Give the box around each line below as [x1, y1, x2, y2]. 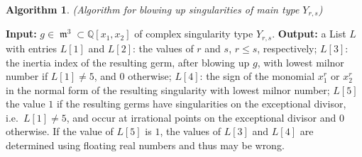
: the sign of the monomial [199, 69, 315, 83]
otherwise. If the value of [6, 124, 114, 139]
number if [6, 69, 48, 83]
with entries [6, 40, 57, 55]
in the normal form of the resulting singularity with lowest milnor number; [6, 82, 330, 97]
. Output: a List [272, 26, 346, 41]
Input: [6, 26, 37, 41]
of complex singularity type [134, 26, 253, 41]
